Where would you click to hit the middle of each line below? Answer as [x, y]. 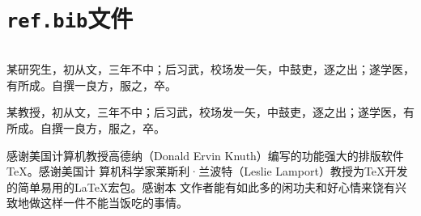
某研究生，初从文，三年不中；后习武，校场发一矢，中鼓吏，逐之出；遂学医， [210, 69]
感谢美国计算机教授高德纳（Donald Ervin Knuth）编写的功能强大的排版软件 [205, 155]
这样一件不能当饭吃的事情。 [114, 203]
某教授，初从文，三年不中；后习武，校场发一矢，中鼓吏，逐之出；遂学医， [205, 112]
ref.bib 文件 [70, 18]
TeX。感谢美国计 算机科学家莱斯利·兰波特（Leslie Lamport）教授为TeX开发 [207, 171]
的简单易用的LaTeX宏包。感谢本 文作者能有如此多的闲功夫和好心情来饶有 [201, 186]
